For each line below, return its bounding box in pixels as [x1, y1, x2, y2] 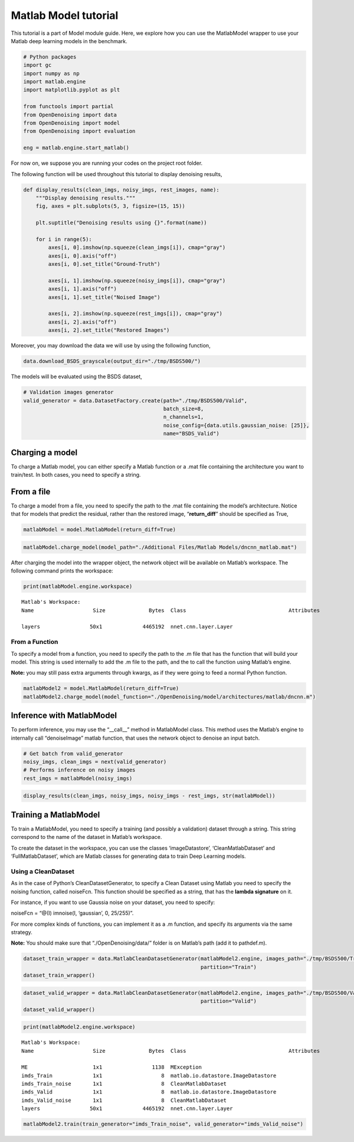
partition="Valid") [201, 998, 257, 1004]
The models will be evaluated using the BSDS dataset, [11, 373, 143, 380]
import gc [23, 62, 52, 69]
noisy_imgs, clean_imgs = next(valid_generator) [23, 758, 167, 765]
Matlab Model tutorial [11, 9, 119, 22]
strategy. [11, 929, 32, 936]
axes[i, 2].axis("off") [48, 318, 117, 325]
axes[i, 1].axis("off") [48, 285, 117, 292]
